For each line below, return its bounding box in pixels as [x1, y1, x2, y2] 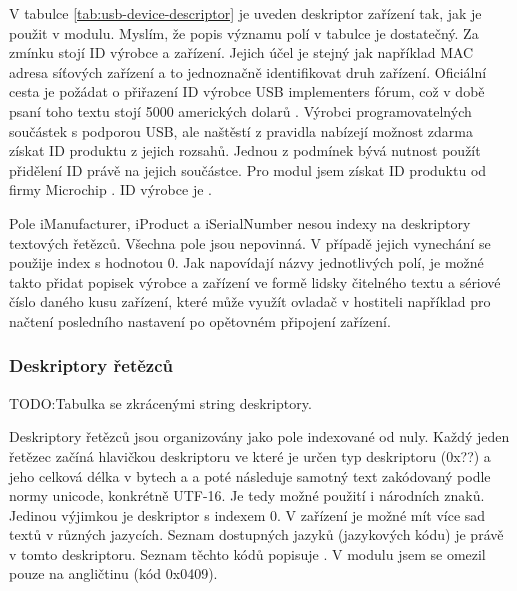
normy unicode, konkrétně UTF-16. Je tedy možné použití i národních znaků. [9, 485, 485, 506]
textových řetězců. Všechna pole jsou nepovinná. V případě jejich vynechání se [9, 232, 491, 253]
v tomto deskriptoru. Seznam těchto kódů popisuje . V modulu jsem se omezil [9, 543, 486, 564]
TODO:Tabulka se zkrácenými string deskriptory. [9, 392, 312, 413]
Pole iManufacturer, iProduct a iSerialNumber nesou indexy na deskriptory [9, 212, 471, 233]
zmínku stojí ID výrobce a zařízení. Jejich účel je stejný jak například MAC [9, 42, 474, 63]
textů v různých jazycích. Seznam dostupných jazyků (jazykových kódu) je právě [9, 524, 504, 545]
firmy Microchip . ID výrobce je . [9, 179, 212, 200]
